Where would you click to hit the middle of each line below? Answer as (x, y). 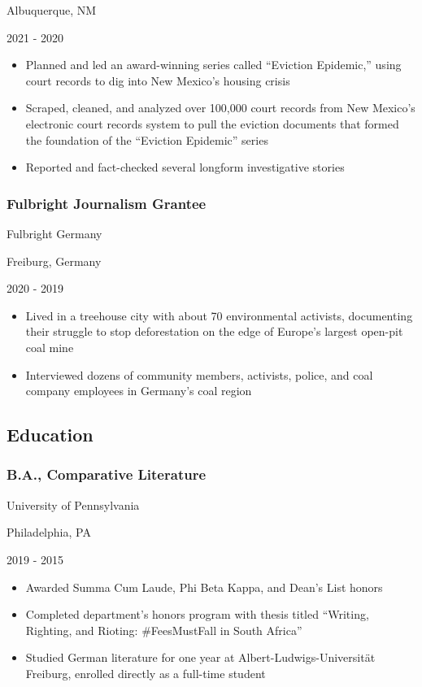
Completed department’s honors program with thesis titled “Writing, (197, 614)
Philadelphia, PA (49, 532)
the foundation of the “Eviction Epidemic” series (147, 139)
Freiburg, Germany (54, 261)
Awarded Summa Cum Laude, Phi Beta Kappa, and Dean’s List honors (204, 587)
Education (50, 435)
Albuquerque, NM (52, 10)
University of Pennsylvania (73, 504)
